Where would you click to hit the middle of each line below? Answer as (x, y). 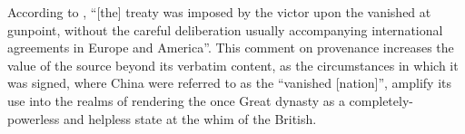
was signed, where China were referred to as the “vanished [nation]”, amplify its (230, 83)
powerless (34, 118)
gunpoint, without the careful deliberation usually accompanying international (225, 29)
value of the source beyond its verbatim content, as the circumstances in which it (233, 65)
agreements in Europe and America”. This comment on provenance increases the (231, 48)
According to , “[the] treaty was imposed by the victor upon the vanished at (219, 12)
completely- (381, 100)
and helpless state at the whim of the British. (190, 118)
